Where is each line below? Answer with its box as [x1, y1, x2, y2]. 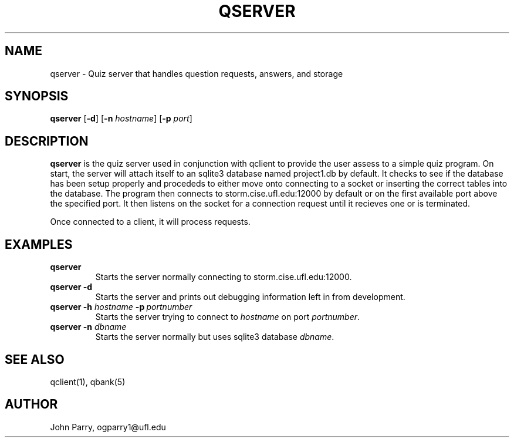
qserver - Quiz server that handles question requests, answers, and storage [50, 68, 343, 79]
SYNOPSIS [5, 89, 69, 104]
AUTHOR [5, 397, 58, 412]
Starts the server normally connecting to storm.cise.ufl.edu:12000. [95, 272, 352, 282]
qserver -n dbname [50, 322, 127, 332]
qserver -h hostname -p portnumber [50, 302, 192, 312]
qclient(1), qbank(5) [50, 376, 126, 387]
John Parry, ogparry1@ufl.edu [50, 421, 166, 432]
